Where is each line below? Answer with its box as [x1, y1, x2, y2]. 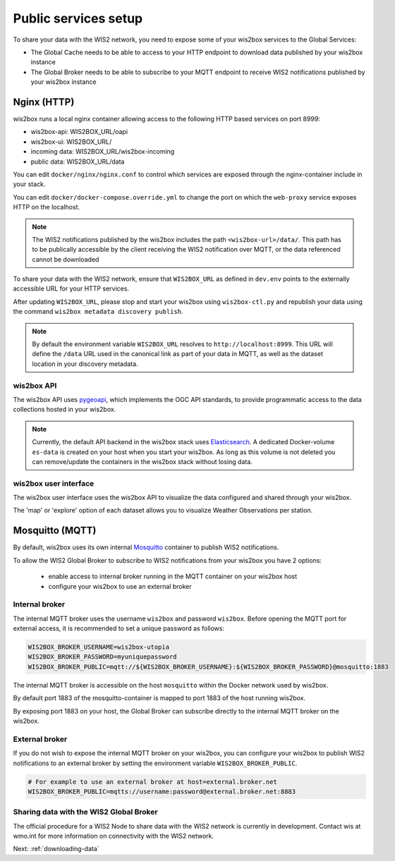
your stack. [13, 180, 46, 188]
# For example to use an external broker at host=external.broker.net [28, 778, 278, 786]
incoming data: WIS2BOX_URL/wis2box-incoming [30, 147, 175, 156]
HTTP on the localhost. [13, 203, 80, 212]
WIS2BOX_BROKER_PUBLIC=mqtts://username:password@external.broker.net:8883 [28, 787, 296, 795]
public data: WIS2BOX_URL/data [30, 157, 125, 166]
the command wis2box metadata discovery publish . [13, 307, 183, 316]
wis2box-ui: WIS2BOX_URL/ [30, 138, 112, 146]
